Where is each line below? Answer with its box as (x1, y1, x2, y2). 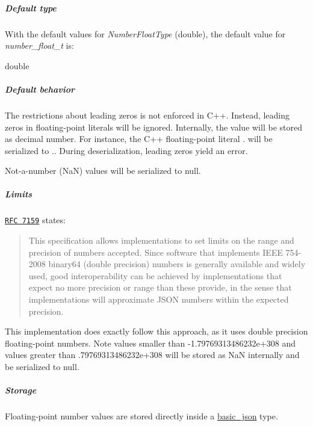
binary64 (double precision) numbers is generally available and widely (48, 258, 306, 270)
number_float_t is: (5, 39, 74, 52)
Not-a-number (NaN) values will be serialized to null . (5, 164, 201, 177)
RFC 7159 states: (5, 214, 66, 226)
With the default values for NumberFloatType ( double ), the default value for (5, 27, 286, 40)
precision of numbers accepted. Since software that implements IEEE (28, 245, 283, 258)
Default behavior (5, 82, 75, 95)
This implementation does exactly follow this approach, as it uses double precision (5, 325, 308, 338)
